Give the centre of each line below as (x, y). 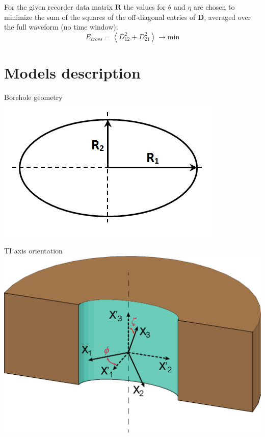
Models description (72, 72)
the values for (145, 7)
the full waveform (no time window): (61, 27)
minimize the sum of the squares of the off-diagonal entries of (100, 17)
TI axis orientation (33, 251)
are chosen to (214, 7)
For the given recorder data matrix (59, 7)
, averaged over (228, 17)
